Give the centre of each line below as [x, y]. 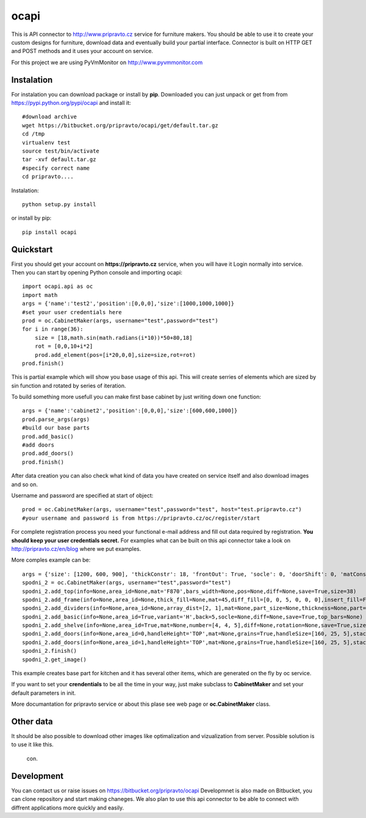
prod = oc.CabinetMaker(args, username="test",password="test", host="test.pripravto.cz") [162, 510]
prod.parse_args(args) [56, 419]
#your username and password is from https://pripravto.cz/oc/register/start [141, 518]
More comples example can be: [51, 560]
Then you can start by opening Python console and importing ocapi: [97, 272]
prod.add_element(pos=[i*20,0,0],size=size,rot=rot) [115, 355]
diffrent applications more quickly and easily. [68, 808]
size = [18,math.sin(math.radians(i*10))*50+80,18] [113, 338]
